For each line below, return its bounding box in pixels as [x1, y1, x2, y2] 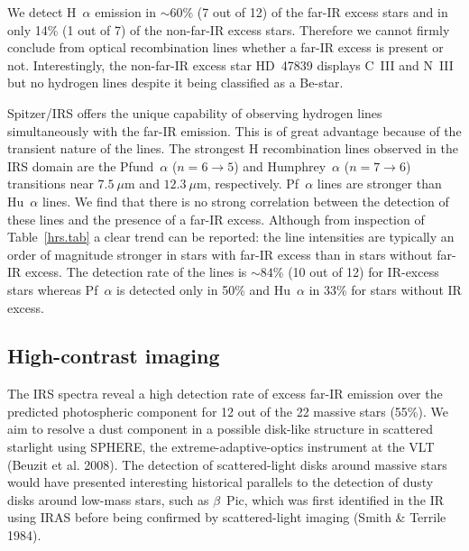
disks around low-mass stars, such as [7, 490, 209, 509]
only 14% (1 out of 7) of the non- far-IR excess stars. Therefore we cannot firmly [7, 20, 450, 39]
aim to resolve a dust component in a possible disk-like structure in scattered [7, 419, 433, 438]
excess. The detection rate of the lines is [25, 262, 247, 281]
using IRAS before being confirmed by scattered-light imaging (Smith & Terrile [7, 508, 446, 527]
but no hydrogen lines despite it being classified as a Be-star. [7, 73, 344, 92]
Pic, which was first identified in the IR [226, 490, 445, 509]
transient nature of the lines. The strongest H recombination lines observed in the [7, 139, 458, 158]
